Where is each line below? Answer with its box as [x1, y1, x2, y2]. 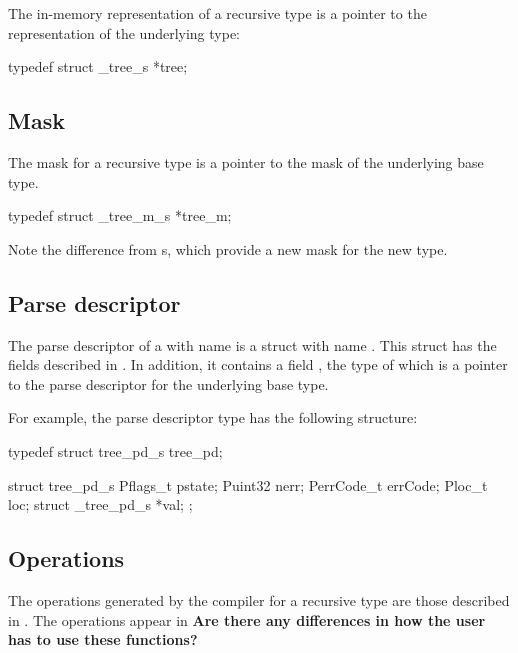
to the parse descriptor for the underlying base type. [8, 373, 329, 394]
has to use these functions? [8, 629, 198, 650]
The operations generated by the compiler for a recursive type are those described [8, 589, 510, 610]
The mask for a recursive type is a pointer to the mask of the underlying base [8, 151, 484, 172]
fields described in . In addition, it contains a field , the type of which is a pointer [8, 354, 508, 375]
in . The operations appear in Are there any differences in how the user [8, 609, 486, 630]
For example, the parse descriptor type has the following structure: [8, 407, 418, 428]
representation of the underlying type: [8, 22, 241, 43]
